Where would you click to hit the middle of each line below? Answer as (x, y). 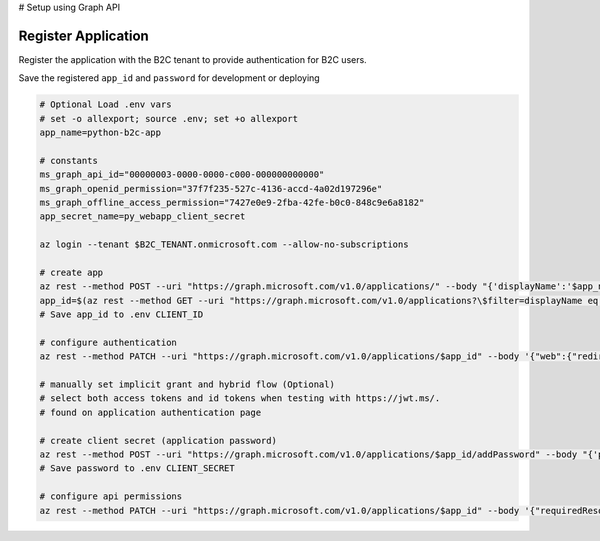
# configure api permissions (111, 496)
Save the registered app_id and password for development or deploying (169, 78)
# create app (71, 272)
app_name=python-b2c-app (100, 133)
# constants (69, 160)
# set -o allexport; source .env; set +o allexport (169, 118)
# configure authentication (108, 342)
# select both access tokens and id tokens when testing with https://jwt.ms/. (240, 398)
